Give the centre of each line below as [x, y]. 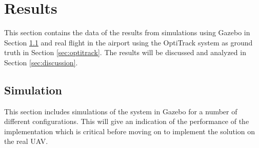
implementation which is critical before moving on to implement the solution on [130, 131]
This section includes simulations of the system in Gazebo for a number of [121, 111]
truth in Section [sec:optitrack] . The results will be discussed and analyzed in [125, 52]
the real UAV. [26, 141]
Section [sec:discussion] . [41, 62]
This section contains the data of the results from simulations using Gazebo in [127, 32]
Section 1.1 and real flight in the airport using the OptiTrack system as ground [128, 42]
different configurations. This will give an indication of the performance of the [127, 121]
